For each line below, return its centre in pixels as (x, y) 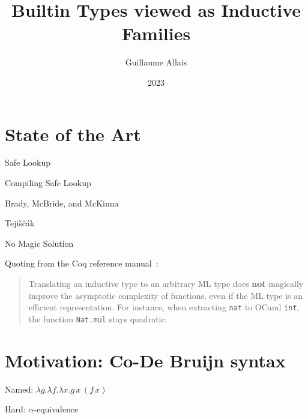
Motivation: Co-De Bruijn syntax (145, 360)
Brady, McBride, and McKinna (62, 203)
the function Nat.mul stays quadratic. (98, 318)
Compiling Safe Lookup (48, 183)
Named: (19, 389)
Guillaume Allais (156, 62)
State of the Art (73, 134)
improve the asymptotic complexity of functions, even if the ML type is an (166, 295)
